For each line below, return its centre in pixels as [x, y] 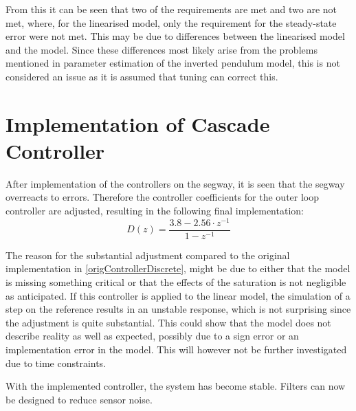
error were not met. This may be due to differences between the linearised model [175, 36]
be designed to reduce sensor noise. [79, 399]
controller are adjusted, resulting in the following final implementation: [155, 211]
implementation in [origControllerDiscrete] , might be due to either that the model [178, 268]
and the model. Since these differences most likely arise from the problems [162, 49]
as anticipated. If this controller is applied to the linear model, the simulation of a [178, 295]
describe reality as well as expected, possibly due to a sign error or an [152, 336]
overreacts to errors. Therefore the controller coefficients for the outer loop [163, 197]
